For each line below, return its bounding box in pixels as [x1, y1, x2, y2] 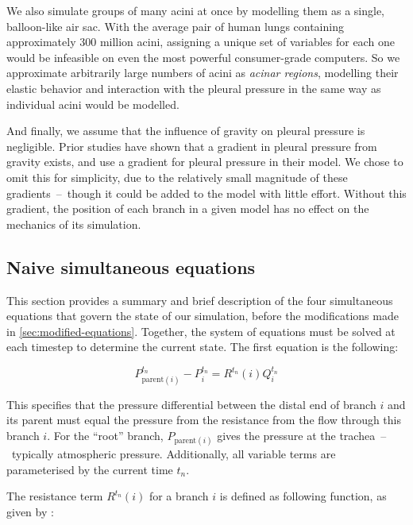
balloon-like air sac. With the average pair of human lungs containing [6, 17, 344, 34]
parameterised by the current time [6, 461, 173, 477]
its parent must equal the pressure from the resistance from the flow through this [6, 411, 402, 428]
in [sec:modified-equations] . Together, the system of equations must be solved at [6, 322, 396, 339]
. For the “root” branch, [47, 427, 164, 443]
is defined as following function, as [219, 488, 387, 504]
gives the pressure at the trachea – [217, 427, 387, 443]
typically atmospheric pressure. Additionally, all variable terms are [11, 445, 336, 461]
